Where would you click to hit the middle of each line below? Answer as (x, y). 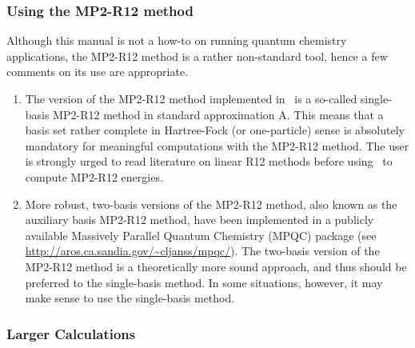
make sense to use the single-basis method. (130, 298)
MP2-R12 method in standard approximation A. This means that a (218, 114)
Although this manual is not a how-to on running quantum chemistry (177, 40)
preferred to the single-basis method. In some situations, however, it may (204, 282)
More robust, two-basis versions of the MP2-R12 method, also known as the (211, 204)
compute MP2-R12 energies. (94, 176)
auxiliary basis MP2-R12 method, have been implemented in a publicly (200, 220)
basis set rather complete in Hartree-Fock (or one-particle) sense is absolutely (215, 130)
